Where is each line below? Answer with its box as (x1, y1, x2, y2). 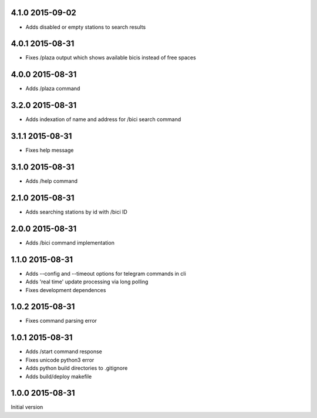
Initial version (11, 403, 43, 411)
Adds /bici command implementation (25, 239, 114, 246)
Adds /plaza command (25, 85, 80, 92)
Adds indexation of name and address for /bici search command (25, 116, 181, 123)
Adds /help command (25, 178, 78, 185)
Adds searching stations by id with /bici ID (25, 208, 127, 215)
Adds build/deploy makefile (25, 373, 92, 380)
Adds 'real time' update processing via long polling (25, 278, 149, 285)
